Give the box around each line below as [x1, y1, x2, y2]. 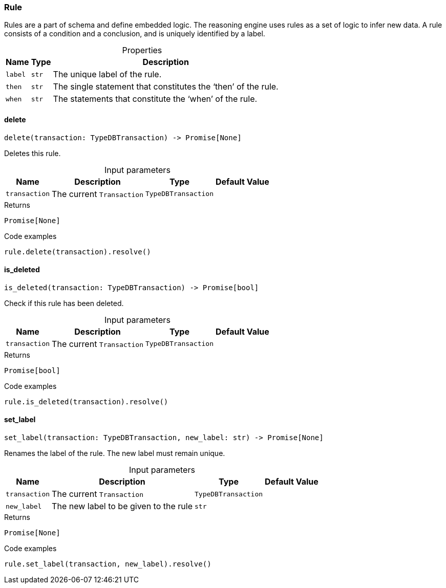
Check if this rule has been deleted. [4, 298, 124, 308]
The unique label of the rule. [53, 69, 162, 80]
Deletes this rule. [4, 148, 61, 158]
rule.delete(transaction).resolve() [4, 247, 151, 256]
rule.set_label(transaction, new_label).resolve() [4, 560, 211, 569]
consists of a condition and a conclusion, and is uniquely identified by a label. [4, 29, 265, 38]
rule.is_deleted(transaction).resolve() [4, 397, 168, 406]
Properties [122, 45, 162, 56]
